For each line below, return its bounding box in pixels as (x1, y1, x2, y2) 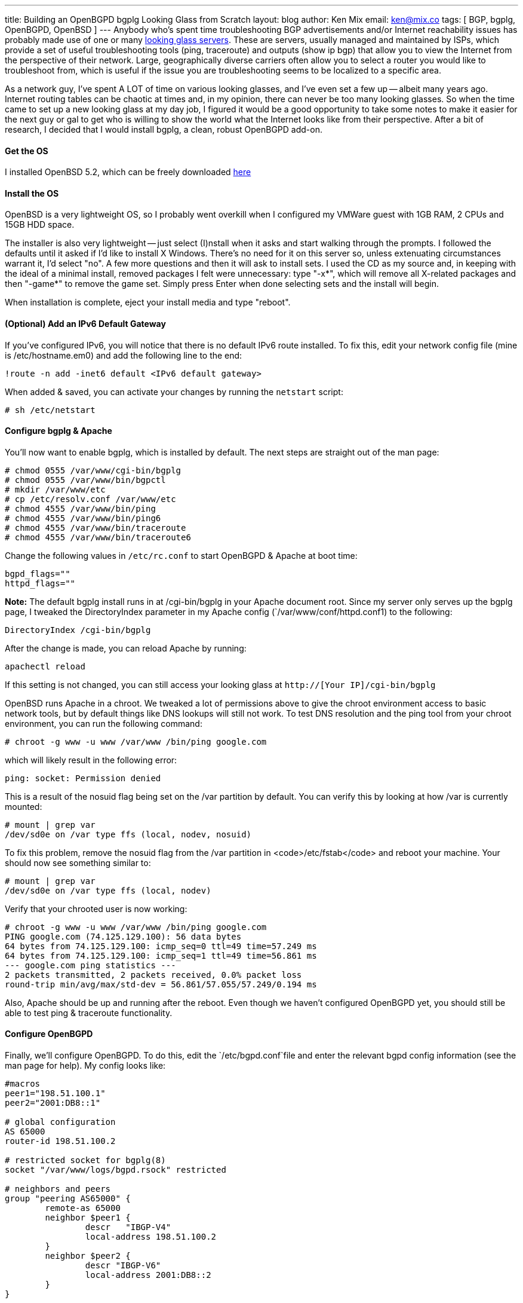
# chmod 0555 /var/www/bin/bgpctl (5, 475, 166, 485)
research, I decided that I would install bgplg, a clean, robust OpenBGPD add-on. (5, 124, 322, 134)
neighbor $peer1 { (45, 1213, 131, 1223)
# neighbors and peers (5, 1184, 111, 1194)
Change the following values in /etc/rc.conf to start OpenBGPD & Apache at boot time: (5, 550, 358, 561)
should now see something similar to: (5, 857, 151, 868)
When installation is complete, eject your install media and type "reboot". (5, 297, 291, 308)
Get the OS (5, 145, 48, 156)
